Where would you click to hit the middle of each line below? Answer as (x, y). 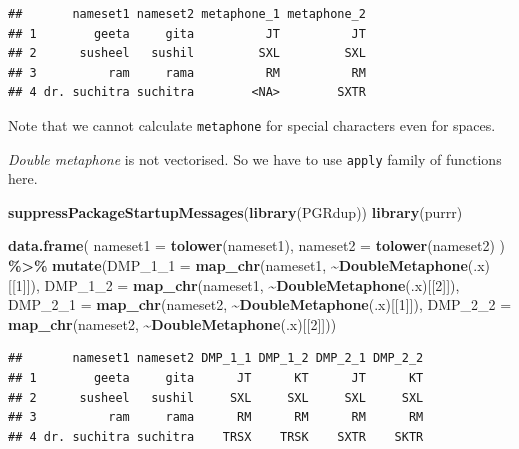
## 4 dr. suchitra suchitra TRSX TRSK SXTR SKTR (216, 436)
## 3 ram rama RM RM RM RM (216, 417)
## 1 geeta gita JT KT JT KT (216, 378)
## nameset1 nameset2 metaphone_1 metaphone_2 (187, 14)
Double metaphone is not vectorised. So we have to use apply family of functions (255, 158)
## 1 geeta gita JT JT (187, 33)
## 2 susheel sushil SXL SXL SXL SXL (216, 397)
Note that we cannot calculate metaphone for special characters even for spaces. (252, 124)
